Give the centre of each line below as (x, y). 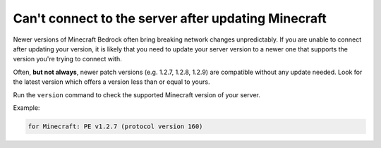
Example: (26, 107)
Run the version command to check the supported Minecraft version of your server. (137, 94)
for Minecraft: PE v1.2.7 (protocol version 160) (115, 126)
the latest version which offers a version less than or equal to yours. (111, 82)
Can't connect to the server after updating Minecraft (170, 18)
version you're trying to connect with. (68, 59)
